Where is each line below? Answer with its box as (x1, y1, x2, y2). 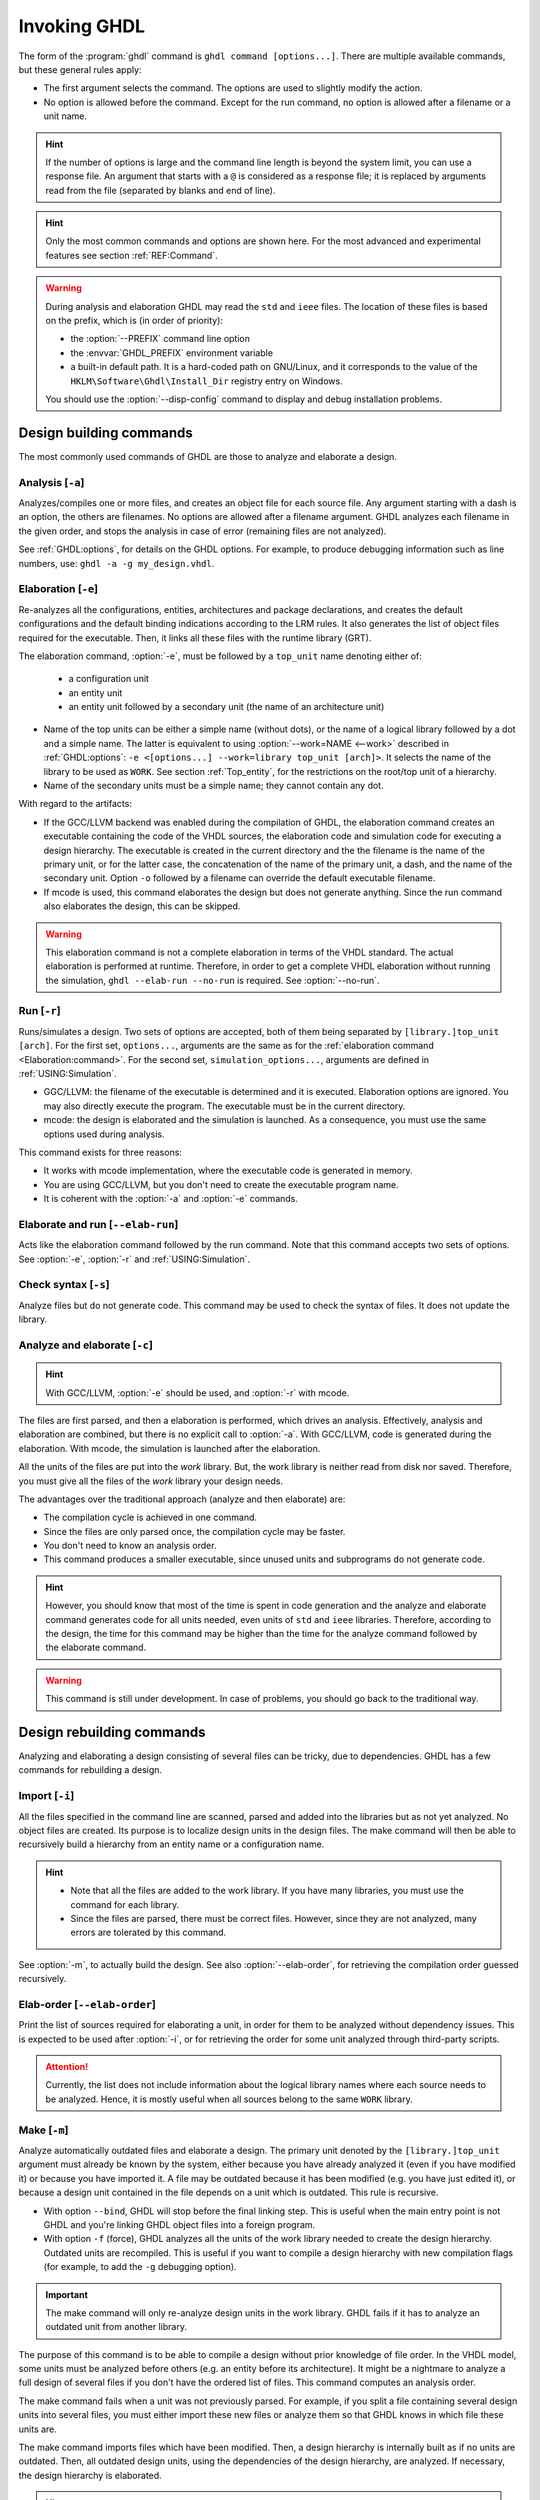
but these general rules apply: (18, 63, 142, 75)
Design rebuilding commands (18, 1724, 206, 1740)
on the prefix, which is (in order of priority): (45, 315, 224, 327)
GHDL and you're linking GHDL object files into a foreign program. (43, 2218, 316, 2230)
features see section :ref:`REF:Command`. (45, 249, 219, 261)
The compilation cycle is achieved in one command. (43, 1511, 258, 1524)
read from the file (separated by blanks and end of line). (45, 184, 276, 196)
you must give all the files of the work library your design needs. (18, 1475, 284, 1487)
